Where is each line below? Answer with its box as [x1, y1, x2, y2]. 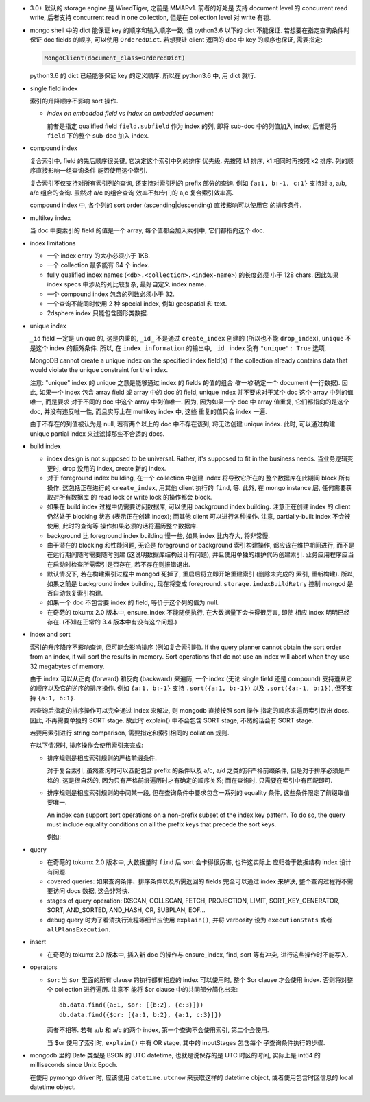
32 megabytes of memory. [29, 662, 105, 670]
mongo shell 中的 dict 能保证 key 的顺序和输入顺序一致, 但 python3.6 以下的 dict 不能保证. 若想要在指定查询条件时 [29, 26, 350, 34]
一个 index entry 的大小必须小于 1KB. [47, 252, 151, 260]
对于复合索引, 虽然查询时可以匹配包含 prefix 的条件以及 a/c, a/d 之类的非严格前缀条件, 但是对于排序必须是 [47, 766, 345, 774]
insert [29, 938, 47, 946]
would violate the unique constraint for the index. [29, 366, 169, 374]
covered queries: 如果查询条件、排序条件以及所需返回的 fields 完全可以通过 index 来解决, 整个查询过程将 [47, 877, 342, 885]
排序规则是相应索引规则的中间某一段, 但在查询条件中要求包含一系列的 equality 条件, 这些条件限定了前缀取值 [47, 788, 350, 796]
